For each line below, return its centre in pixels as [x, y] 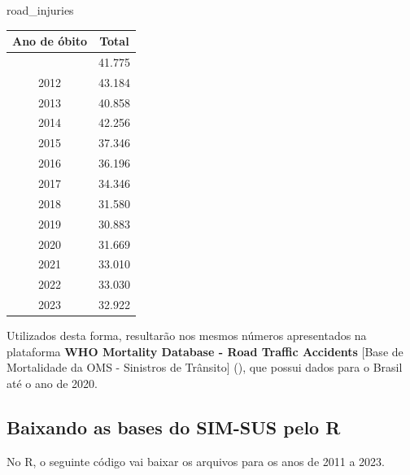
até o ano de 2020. [52, 383]
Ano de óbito [50, 41]
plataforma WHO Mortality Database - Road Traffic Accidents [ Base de [205, 351]
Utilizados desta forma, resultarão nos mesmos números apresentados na [187, 336]
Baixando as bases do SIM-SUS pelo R [174, 427]
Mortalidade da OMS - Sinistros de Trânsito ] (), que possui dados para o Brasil [205, 367]
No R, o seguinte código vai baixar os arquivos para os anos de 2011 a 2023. [196, 461]
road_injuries [40, 10]
